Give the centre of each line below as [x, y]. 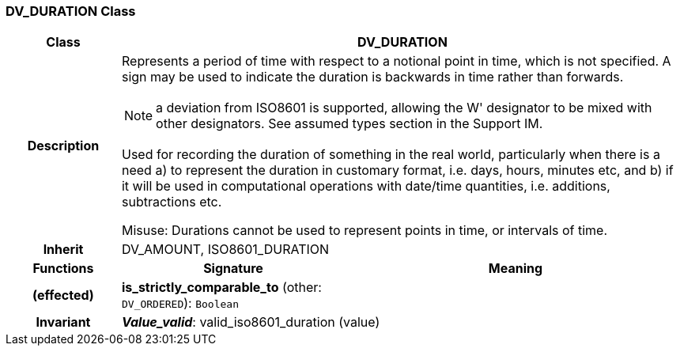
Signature [233, 269]
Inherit [63, 250]
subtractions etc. [172, 202]
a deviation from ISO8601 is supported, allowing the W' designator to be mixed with [404, 108]
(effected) [63, 295]
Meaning [516, 269]
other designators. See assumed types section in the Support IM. [349, 124]
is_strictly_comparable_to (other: [221, 288]
